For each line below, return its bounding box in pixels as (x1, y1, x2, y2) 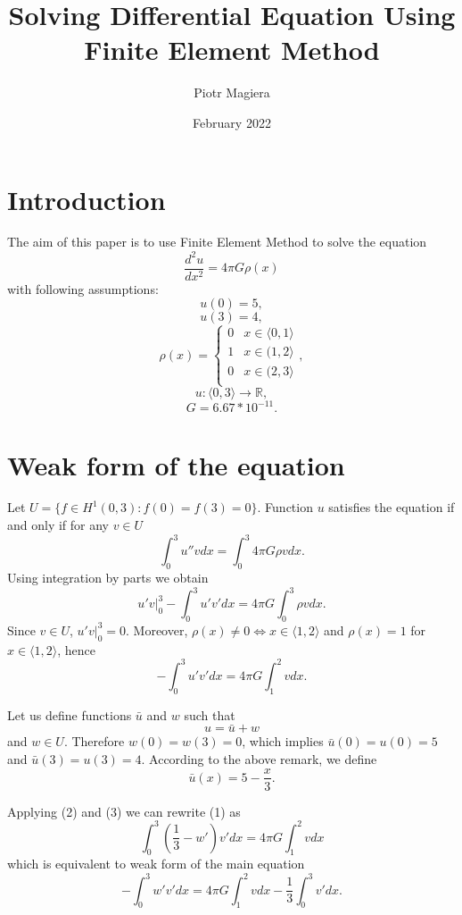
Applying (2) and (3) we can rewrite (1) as (7, 802, 241, 820)
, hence (57, 640, 96, 659)
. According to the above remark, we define (141, 749, 377, 768)
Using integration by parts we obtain (7, 567, 209, 586)
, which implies (242, 732, 324, 751)
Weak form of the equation (7, 446, 345, 483)
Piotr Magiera (194, 83, 270, 102)
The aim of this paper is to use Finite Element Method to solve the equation (7, 232, 427, 251)
